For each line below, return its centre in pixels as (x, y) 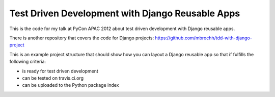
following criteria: (28, 62)
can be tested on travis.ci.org (53, 78)
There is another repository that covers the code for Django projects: (82, 38)
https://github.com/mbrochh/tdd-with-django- (203, 38)
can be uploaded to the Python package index (71, 85)
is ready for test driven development (60, 71)
